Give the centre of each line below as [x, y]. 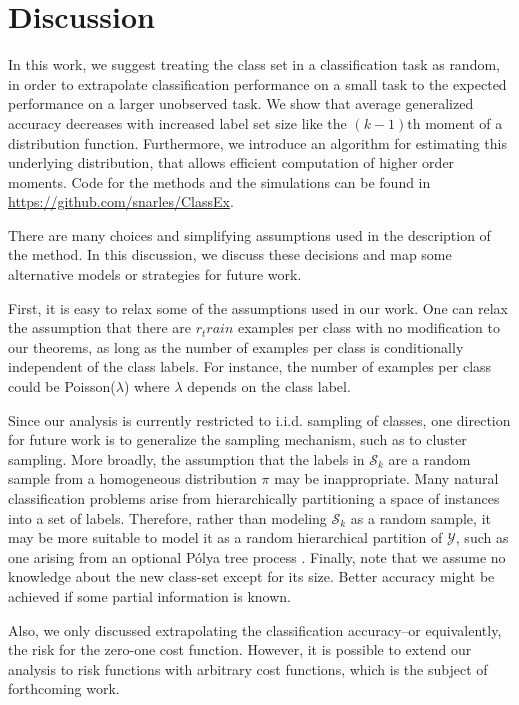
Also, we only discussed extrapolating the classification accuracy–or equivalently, [255, 629]
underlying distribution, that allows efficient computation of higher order [231, 162]
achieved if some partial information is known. [149, 595]
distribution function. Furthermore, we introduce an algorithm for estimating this [257, 142]
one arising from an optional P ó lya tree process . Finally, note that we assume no [257, 556]
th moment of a [455, 122]
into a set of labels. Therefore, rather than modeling [167, 517]
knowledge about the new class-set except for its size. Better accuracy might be [251, 576]
